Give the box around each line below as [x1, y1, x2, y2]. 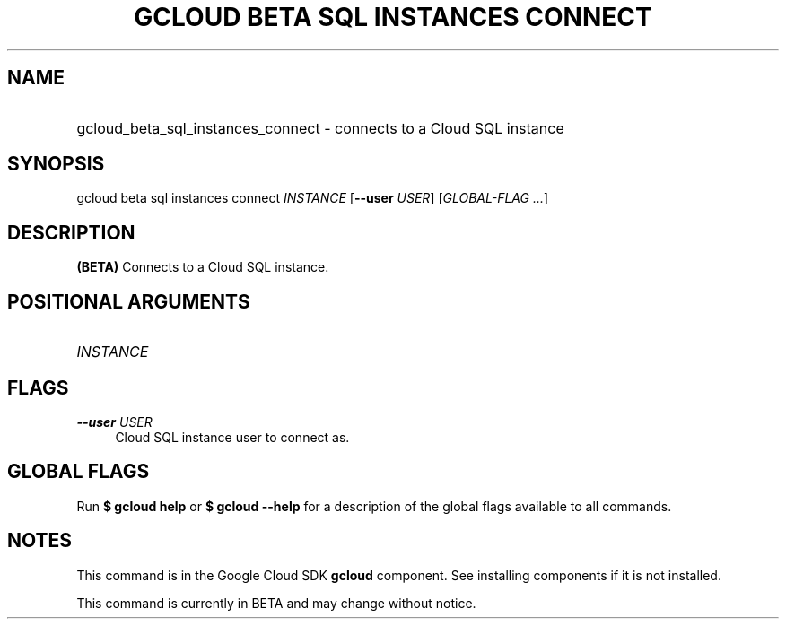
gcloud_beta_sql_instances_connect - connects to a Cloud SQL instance [76, 118, 564, 137]
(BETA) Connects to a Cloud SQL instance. [76, 259, 329, 275]
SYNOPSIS [7, 152, 105, 176]
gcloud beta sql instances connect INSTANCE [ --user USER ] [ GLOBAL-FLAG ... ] [76, 190, 549, 206]
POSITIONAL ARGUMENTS [7, 290, 250, 313]
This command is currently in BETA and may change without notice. [76, 595, 476, 611]
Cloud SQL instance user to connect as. [115, 429, 350, 445]
